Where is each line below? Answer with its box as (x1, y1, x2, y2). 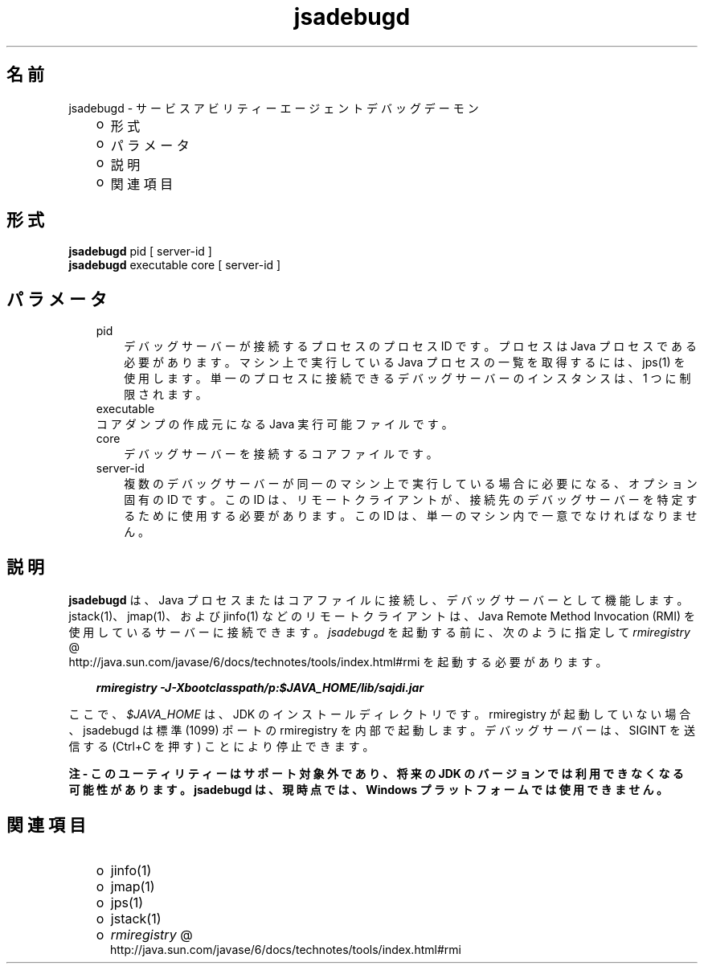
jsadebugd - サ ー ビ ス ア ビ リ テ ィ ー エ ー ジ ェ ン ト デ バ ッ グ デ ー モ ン (68, 100, 479, 115)
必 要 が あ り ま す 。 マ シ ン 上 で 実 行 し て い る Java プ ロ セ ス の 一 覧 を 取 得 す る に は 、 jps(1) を (124, 355, 686, 370)
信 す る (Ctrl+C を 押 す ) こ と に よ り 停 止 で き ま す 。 (68, 739, 375, 754)
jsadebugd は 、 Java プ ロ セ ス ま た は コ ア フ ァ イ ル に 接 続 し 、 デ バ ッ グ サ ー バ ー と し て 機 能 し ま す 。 (68, 593, 689, 608)
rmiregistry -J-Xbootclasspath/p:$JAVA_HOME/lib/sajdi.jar (96, 681, 424, 695)
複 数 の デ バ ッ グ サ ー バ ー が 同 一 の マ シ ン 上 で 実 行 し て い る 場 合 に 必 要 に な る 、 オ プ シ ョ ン (124, 477, 698, 491)
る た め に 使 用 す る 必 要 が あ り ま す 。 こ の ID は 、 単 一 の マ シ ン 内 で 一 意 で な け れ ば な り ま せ (124, 509, 698, 523)
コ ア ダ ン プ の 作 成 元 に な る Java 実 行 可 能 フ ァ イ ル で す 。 (96, 417, 453, 432)
